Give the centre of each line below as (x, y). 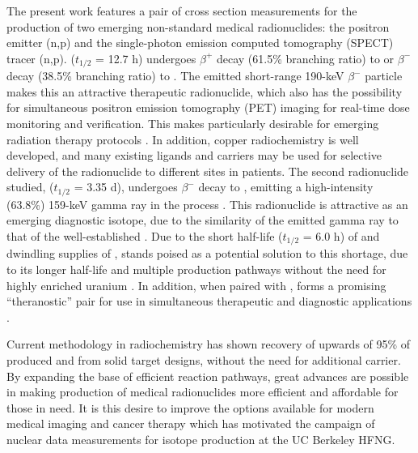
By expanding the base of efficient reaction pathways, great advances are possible (208, 376)
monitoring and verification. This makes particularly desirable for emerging (193, 124)
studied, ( (30, 187)
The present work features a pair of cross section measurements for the (182, 11)
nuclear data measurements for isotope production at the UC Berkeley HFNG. (201, 440)
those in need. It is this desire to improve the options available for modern (190, 407)
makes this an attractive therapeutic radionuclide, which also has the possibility (205, 91)
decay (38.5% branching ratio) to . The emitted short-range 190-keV (175, 76)
